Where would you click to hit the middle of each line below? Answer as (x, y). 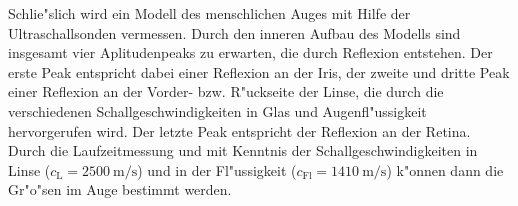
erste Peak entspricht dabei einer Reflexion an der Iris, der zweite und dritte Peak (259, 71)
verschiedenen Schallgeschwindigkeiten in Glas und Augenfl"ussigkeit (217, 110)
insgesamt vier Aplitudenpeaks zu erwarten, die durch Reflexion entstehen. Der (250, 52)
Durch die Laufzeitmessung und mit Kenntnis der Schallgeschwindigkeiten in (243, 150)
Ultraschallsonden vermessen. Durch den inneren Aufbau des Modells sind (234, 32)
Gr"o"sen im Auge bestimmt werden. (120, 189)
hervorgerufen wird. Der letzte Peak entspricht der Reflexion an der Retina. (239, 130)
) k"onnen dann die (445, 169)
